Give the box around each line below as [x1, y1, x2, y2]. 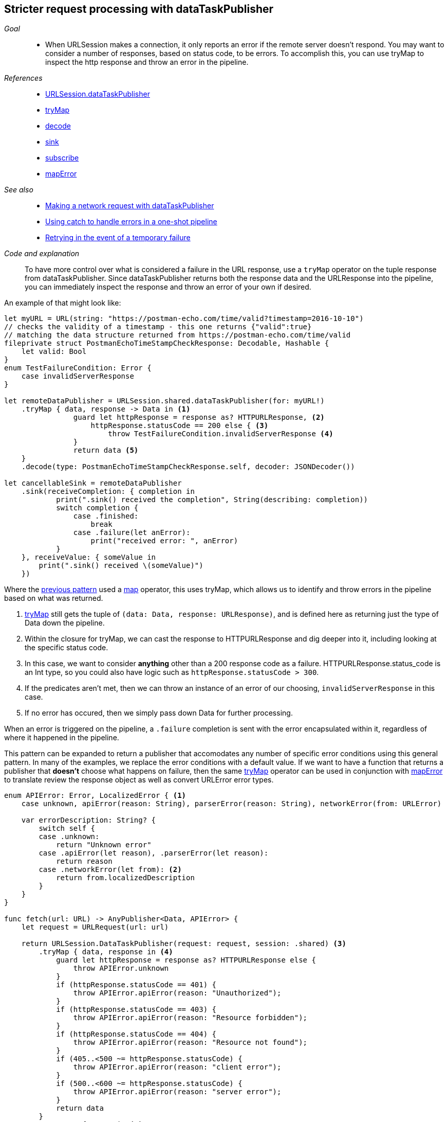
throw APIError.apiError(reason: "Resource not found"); [73, 1038, 308, 1047]
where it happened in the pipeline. [4, 733, 119, 742]
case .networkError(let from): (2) [39, 865, 182, 874]
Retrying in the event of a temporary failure [45, 233, 191, 242]
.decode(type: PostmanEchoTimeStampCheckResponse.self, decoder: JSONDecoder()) [21, 462, 355, 471]
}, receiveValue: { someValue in [21, 553, 156, 562]
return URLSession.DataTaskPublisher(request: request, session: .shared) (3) [21, 939, 346, 948]
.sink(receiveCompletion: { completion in [21, 487, 195, 496]
